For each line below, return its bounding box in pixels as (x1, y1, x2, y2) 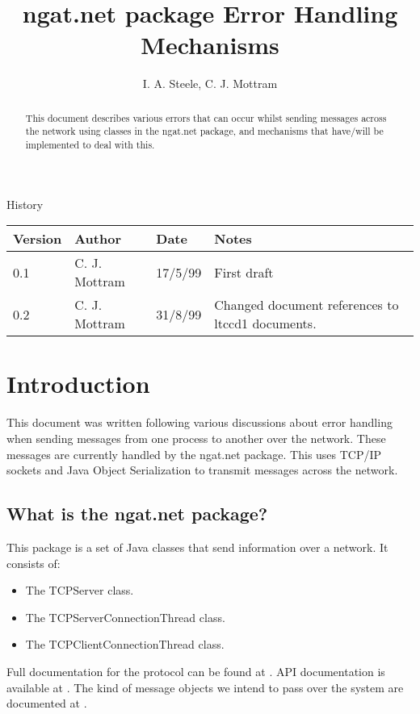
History (6, 195, 44, 212)
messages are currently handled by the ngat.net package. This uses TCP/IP (6, 445, 382, 462)
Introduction (6, 367, 150, 400)
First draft (214, 262, 274, 282)
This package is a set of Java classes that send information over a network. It (6, 538, 388, 555)
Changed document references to (214, 295, 399, 315)
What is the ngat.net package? (6, 501, 268, 526)
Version (13, 229, 62, 248)
